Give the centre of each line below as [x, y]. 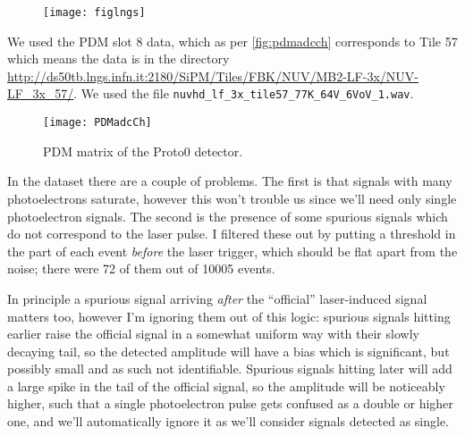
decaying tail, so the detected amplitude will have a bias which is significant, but [228, 351]
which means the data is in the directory [118, 59]
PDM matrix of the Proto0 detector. [143, 151]
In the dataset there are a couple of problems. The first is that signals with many [230, 181]
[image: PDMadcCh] [97, 123]
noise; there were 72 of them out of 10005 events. [141, 268]
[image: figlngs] [94, 13]
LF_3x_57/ [41, 93]
